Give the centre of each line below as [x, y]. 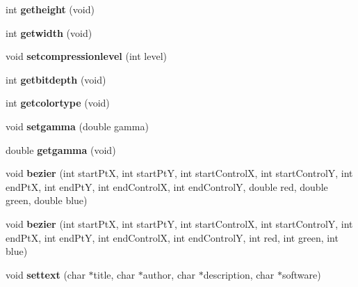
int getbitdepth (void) [56, 79]
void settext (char [46, 274]
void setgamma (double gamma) [77, 126]
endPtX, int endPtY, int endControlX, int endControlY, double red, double [167, 186]
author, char [169, 274]
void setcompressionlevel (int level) [86, 56]
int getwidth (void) [49, 32]
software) [302, 274]
